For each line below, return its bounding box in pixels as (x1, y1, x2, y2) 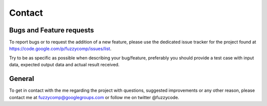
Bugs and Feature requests (9, 26, 94, 34)
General (9, 75, 35, 83)
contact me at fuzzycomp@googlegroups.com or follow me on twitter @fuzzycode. (9, 94, 179, 100)
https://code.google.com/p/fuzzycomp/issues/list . (9, 46, 112, 52)
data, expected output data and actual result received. (9, 62, 120, 68)
